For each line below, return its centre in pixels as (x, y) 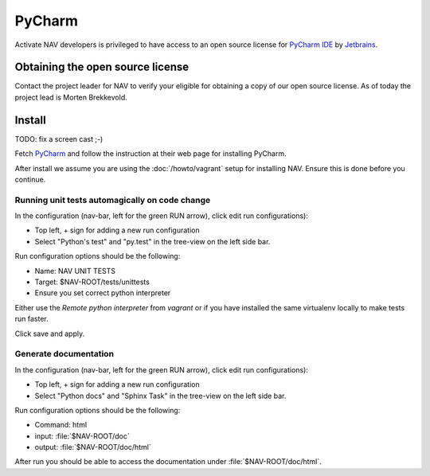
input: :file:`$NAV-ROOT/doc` (82, 436)
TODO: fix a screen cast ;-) (59, 139)
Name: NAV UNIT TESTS (75, 271)
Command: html (61, 425)
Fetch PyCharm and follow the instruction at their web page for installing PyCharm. (150, 154)
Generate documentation (64, 354)
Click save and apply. (50, 334)
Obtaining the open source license (102, 67)
